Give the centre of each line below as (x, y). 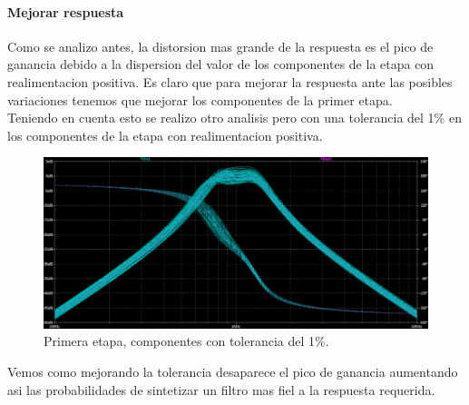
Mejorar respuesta (66, 11)
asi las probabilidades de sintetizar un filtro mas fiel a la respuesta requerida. (221, 389)
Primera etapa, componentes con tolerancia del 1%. (186, 341)
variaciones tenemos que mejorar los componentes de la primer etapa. (200, 99)
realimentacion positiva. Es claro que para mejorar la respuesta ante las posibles (230, 81)
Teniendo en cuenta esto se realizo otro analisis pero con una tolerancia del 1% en (234, 118)
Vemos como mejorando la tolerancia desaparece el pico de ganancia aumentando (233, 371)
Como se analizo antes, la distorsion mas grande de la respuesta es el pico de (220, 46)
